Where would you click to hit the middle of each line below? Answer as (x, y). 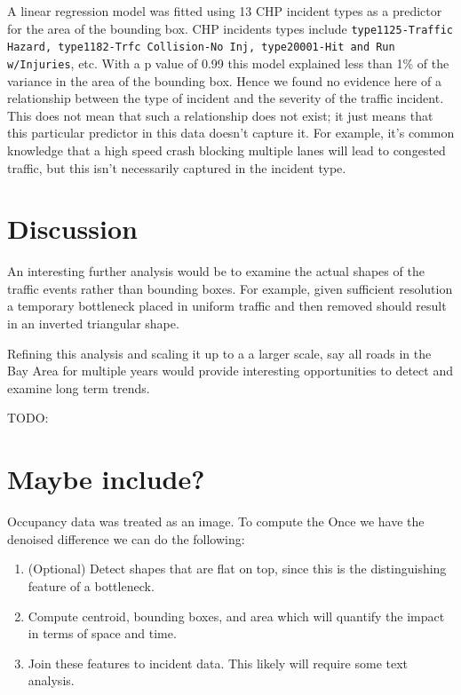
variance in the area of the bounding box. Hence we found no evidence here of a (224, 80)
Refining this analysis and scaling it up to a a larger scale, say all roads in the (219, 353)
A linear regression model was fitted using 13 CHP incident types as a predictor (225, 11)
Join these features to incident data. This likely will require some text (218, 663)
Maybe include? (106, 479)
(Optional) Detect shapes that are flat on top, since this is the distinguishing (237, 569)
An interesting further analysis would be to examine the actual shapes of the (216, 271)
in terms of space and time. (102, 633)
